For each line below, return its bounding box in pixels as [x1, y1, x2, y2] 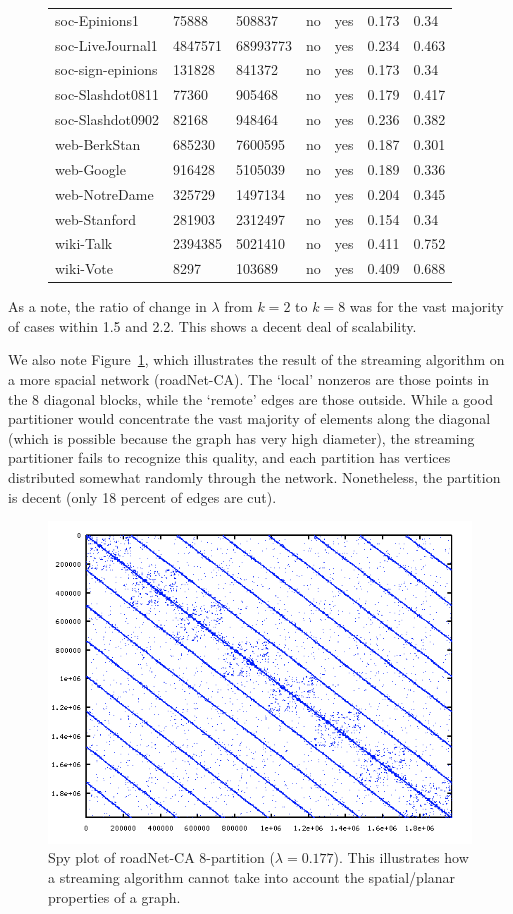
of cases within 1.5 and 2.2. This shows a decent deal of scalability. [8, 315, 417, 336]
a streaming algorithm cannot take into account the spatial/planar [48, 866, 456, 887]
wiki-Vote [55, 258, 113, 279]
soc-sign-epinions [55, 59, 158, 80]
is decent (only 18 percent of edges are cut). [8, 486, 277, 507]
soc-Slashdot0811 [55, 84, 159, 105]
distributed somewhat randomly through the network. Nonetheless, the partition [8, 467, 501, 488]
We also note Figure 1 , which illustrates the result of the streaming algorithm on [8, 349, 505, 370]
